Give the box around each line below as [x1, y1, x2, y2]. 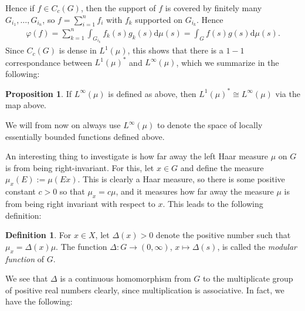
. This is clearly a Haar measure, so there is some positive [77, 173, 285, 185]
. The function [56, 240, 107, 252]
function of [5, 252, 45, 265]
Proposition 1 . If [5, 87, 72, 99]
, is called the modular [217, 240, 297, 252]
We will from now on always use [5, 119, 121, 131]
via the [275, 87, 300, 99]
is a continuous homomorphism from [60, 272, 191, 285]
